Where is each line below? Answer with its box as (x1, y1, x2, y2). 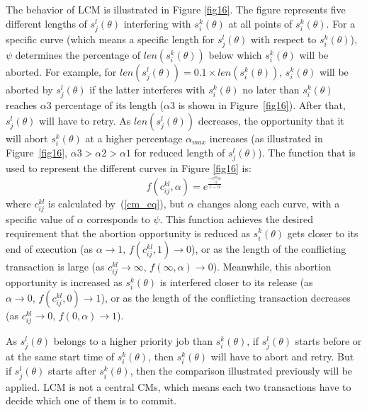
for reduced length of (134, 144, 225, 159)
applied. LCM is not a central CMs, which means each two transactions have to (6, 379, 351, 394)
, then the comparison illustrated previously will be (130, 363, 353, 378)
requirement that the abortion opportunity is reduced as (6, 225, 250, 240)
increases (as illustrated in (209, 130, 323, 145)
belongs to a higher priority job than (53, 334, 213, 348)
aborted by (6, 81, 53, 96)
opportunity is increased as (6, 274, 123, 289)
